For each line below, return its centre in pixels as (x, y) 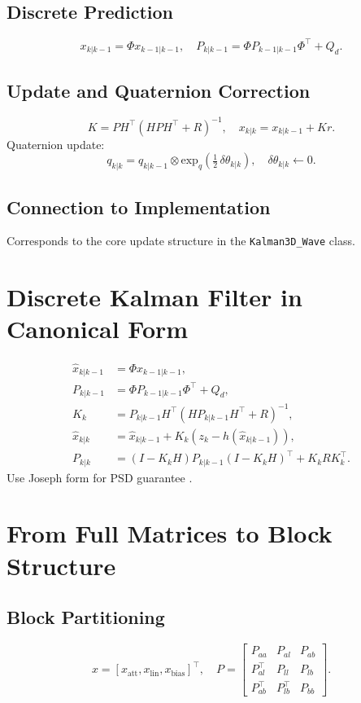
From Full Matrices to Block (170, 533)
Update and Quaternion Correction (159, 90)
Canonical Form (98, 329)
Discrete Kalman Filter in (154, 297)
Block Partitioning (86, 617)
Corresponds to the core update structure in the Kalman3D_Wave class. (181, 241)
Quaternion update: (56, 144)
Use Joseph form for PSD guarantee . (100, 477)
